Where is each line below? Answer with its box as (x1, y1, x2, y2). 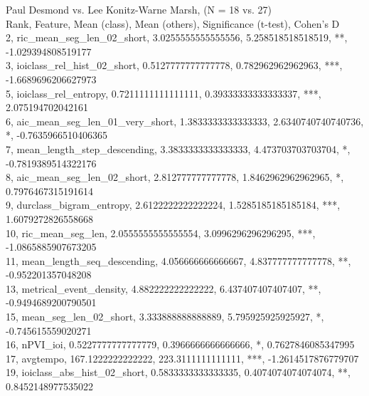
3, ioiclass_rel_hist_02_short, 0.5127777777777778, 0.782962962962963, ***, (6, 58, 343, 73)
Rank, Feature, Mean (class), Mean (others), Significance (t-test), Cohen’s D (6, 16, 340, 31)
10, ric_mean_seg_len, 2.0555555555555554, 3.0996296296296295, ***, (6, 225, 316, 240)
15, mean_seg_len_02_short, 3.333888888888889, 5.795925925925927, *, (6, 309, 324, 324)
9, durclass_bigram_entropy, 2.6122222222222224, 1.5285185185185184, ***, (6, 197, 341, 212)
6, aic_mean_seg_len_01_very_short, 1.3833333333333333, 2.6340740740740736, (6, 113, 364, 128)
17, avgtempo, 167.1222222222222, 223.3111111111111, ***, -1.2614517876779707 (6, 350, 359, 365)
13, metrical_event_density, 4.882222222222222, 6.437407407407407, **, (6, 281, 321, 296)
